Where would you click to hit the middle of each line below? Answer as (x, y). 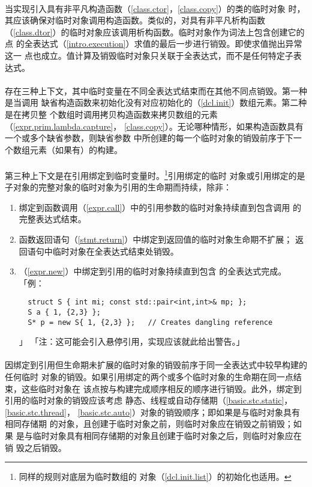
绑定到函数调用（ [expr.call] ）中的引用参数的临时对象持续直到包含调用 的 (160, 207)
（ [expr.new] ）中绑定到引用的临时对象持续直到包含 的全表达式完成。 (153, 271)
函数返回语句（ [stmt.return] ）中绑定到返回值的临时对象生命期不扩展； (156, 239)
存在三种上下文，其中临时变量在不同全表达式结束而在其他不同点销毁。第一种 (156, 90)
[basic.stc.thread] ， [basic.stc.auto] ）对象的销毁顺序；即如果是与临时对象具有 (152, 412)
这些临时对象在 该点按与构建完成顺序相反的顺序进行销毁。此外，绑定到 (161, 388)
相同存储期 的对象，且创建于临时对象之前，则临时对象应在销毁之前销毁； (149, 424)
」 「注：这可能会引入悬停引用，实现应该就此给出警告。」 (132, 341)
